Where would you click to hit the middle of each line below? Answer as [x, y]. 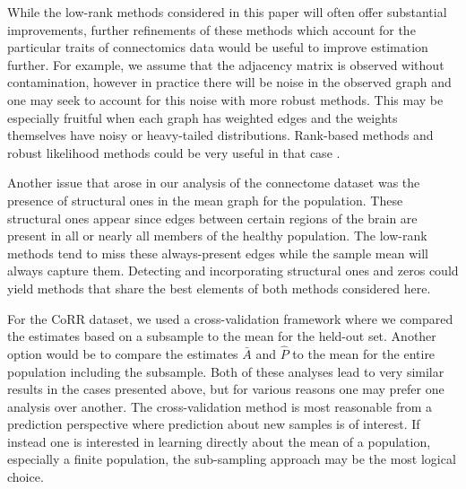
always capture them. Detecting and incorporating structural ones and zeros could [233, 271]
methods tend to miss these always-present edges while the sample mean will [218, 253]
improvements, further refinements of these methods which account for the [211, 29]
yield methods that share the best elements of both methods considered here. [219, 288]
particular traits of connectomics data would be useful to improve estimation [218, 47]
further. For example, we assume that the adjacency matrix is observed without [226, 64]
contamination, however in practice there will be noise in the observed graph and [229, 82]
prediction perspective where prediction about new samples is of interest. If [214, 424]
